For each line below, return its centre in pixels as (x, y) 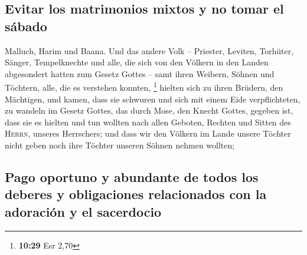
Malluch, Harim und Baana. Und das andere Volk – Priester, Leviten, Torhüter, (149, 50)
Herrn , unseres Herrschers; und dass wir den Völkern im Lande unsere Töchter (148, 133)
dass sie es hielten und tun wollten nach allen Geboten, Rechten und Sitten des (148, 122)
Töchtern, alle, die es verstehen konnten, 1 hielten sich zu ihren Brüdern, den (144, 87)
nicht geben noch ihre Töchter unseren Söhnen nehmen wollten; (120, 145)
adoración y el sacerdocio (83, 211)
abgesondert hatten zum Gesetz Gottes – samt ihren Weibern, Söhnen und (140, 73)
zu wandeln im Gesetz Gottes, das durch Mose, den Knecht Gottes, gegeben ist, (149, 110)
